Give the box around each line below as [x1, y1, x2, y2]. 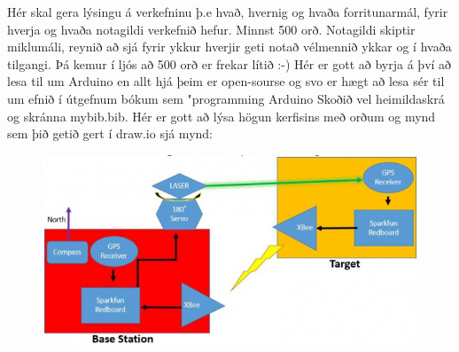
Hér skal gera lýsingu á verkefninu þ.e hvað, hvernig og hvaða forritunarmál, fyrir [7, 3, 448, 20]
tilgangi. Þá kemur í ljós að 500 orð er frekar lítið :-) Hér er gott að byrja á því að [7, 54, 452, 73]
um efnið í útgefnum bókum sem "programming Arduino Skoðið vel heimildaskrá [7, 89, 445, 107]
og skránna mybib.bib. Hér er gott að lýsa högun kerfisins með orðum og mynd [7, 106, 436, 125]
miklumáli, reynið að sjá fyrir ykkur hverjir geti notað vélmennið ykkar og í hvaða [7, 37, 452, 56]
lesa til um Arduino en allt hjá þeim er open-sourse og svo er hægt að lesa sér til [7, 72, 445, 90]
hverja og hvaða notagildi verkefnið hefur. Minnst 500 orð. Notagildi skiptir [7, 20, 416, 38]
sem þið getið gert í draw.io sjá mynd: [7, 124, 213, 143]
